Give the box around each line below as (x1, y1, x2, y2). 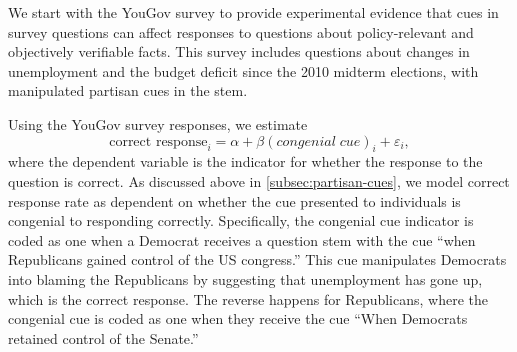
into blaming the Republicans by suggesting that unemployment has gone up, (8, 268, 483, 289)
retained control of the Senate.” (8, 327, 199, 348)
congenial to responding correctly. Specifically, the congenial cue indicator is (8, 210, 474, 231)
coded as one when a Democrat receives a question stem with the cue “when (8, 229, 476, 250)
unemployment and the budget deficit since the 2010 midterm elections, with (8, 60, 479, 81)
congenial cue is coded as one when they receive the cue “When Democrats (8, 308, 468, 329)
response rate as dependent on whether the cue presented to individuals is (8, 190, 461, 211)
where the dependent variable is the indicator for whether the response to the (8, 151, 483, 172)
